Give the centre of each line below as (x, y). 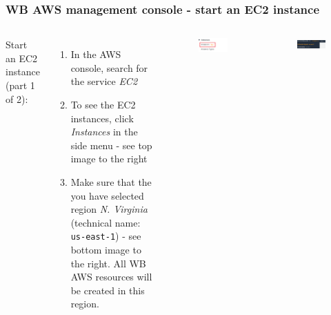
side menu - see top (111, 145)
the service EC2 (104, 81)
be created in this (108, 290)
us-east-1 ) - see (106, 236)
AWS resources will (111, 277)
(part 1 (20, 85)
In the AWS (96, 54)
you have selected (107, 195)
